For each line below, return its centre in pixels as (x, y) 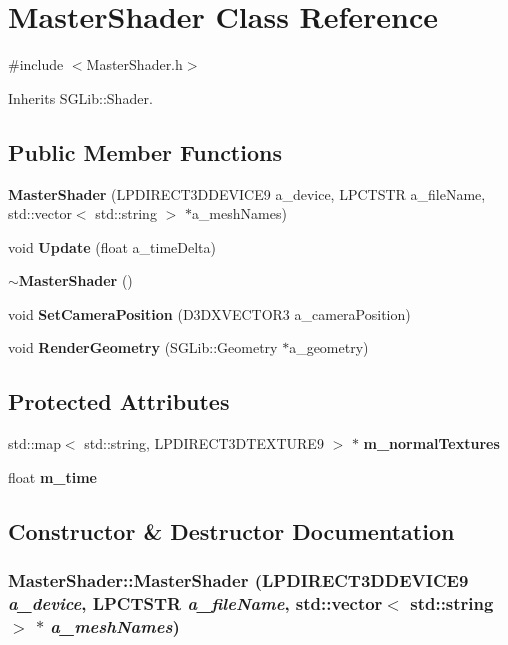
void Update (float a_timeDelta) (112, 246)
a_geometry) (329, 347)
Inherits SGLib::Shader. (80, 97)
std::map (34, 443)
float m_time (52, 476)
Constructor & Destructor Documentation (231, 530)
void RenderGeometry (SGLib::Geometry (143, 347)
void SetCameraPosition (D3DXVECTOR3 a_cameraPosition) (209, 313)
